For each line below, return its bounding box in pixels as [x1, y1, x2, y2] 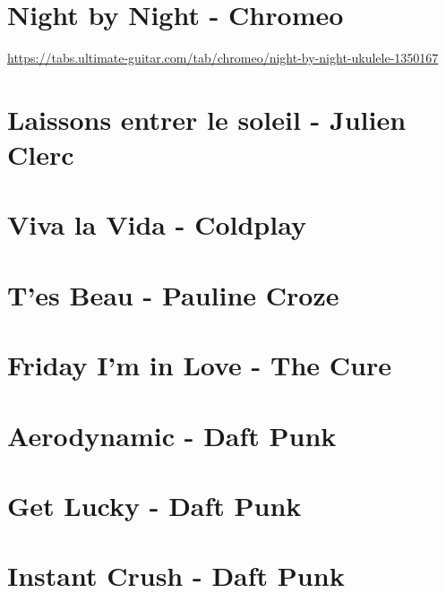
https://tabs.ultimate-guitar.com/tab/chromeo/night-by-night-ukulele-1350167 [7, 48, 439, 67]
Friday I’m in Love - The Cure [7, 347, 391, 383]
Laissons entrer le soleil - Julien [7, 100, 407, 137]
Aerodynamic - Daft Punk [7, 417, 337, 453]
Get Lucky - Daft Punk [7, 486, 302, 523]
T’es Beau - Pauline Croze [7, 276, 339, 313]
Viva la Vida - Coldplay [7, 206, 306, 243]
